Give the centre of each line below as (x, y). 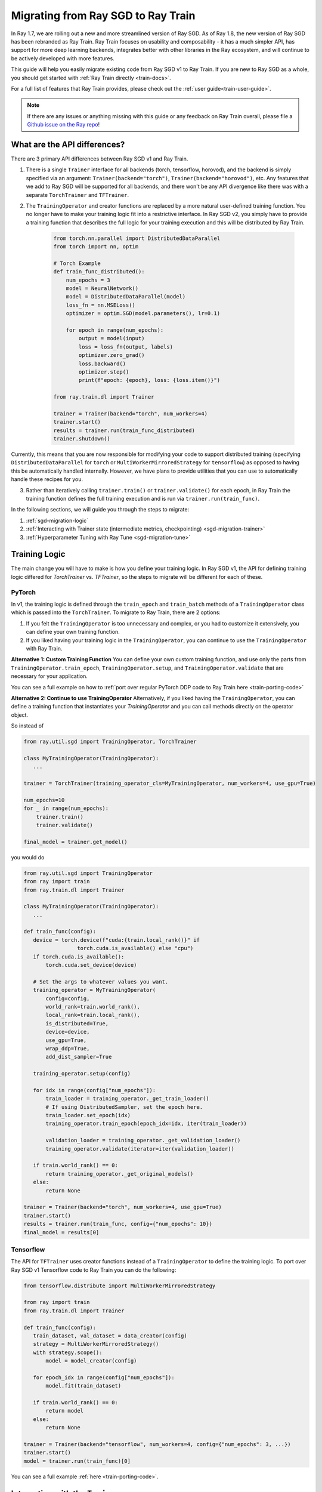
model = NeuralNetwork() (102, 289)
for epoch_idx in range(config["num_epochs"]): (104, 1377)
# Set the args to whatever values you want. (101, 981)
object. (20, 715)
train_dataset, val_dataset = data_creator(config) (110, 1336)
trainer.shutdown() (82, 439)
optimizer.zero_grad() (112, 355)
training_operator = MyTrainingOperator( (95, 990)
